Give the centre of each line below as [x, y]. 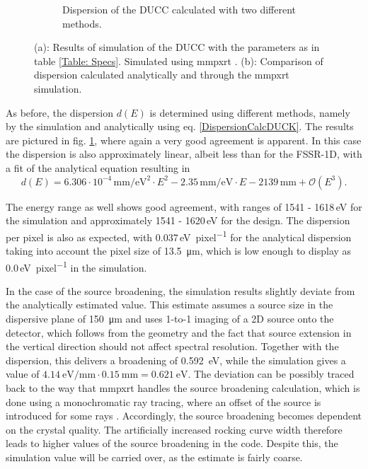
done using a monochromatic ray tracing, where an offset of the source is [163, 401]
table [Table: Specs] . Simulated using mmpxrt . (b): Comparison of [179, 60]
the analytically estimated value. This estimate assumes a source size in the [169, 305]
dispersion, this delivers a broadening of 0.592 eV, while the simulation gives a [176, 360]
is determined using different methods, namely [250, 112]
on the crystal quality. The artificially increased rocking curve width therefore [174, 429]
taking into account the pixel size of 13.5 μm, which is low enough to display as [179, 250]
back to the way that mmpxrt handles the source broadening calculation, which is [183, 387]
